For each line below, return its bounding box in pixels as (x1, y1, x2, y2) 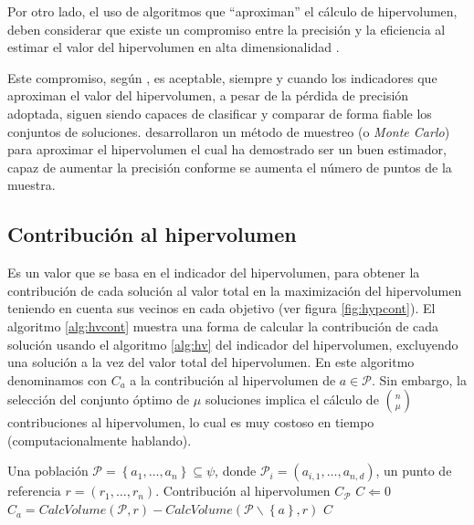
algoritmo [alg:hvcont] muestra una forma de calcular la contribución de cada (7, 316, 439, 335)
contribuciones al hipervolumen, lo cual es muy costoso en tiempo (7, 413, 374, 432)
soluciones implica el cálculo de (205, 390, 379, 409)
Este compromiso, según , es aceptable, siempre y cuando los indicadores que (7, 68, 437, 87)
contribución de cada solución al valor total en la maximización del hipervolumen (7, 280, 462, 299)
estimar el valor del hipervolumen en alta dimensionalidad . (7, 37, 340, 57)
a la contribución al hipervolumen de (130, 370, 336, 389)
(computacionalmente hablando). (7, 430, 192, 449)
